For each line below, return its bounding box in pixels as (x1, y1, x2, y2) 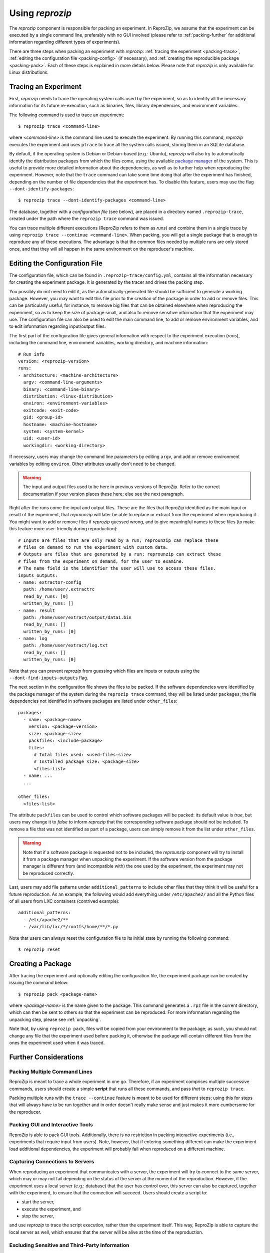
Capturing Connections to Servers (9, 1158, 94, 1165)
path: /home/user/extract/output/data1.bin (23, 614, 132, 620)
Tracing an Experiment (9, 82, 82, 91)
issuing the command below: (9, 980, 68, 986)
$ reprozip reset (18, 946, 60, 952)
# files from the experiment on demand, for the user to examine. (18, 558, 184, 564)
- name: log (18, 636, 47, 642)
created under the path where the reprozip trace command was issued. (9, 216, 164, 222)
